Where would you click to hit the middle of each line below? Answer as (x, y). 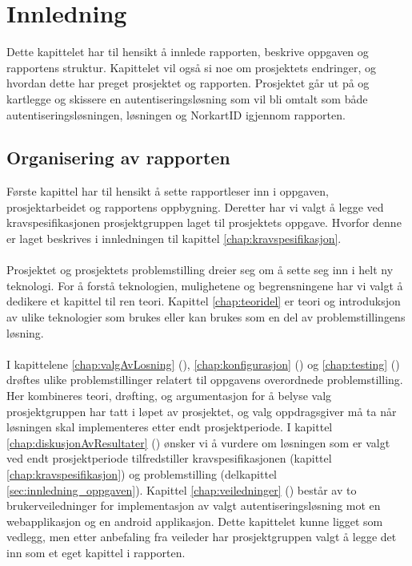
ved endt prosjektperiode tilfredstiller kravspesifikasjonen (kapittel (169, 458)
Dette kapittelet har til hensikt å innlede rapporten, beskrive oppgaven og (188, 52)
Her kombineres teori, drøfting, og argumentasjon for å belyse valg (169, 396)
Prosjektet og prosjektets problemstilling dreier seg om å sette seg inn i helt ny (200, 270)
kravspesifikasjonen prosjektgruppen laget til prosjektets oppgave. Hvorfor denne (204, 222)
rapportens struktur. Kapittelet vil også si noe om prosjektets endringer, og (191, 67)
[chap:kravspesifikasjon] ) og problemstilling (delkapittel (142, 473)
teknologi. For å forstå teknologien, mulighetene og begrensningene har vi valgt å (205, 285)
